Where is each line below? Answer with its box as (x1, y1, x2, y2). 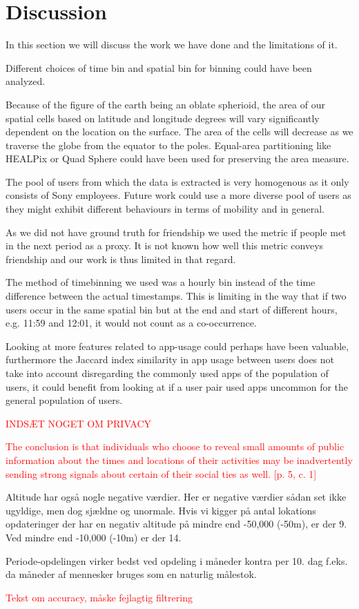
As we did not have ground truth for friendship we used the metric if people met (6, 224, 347, 239)
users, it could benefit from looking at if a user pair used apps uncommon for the (6, 379, 349, 394)
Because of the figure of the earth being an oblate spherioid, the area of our (6, 97, 325, 111)
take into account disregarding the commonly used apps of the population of (6, 366, 329, 380)
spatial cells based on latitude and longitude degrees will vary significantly (6, 110, 320, 125)
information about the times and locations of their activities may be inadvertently (6, 452, 353, 467)
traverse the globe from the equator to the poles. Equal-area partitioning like (6, 137, 331, 152)
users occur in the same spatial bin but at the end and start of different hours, (6, 302, 338, 316)
